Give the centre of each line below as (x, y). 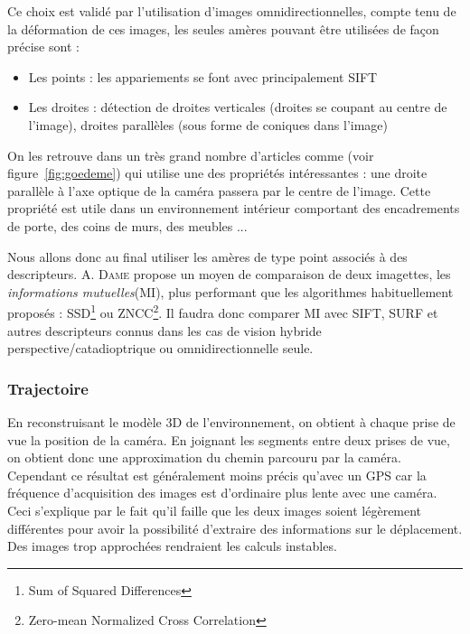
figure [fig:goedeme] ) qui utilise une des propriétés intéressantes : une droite (217, 173)
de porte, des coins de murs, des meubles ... (127, 225)
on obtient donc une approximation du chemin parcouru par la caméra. (204, 457)
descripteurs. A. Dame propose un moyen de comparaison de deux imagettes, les (229, 274)
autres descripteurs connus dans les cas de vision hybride (164, 330)
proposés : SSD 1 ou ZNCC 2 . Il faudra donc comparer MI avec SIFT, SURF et (223, 311)
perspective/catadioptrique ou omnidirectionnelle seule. (160, 348)
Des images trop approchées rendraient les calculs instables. (172, 546)
